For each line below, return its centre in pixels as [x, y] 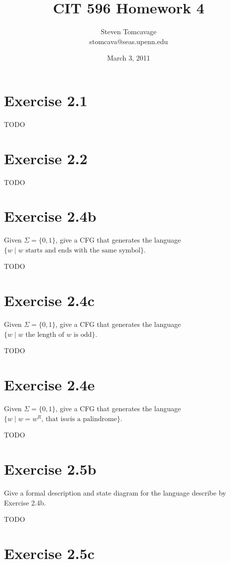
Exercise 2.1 [46, 100]
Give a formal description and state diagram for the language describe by [115, 493]
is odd [83, 335]
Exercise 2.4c [49, 300]
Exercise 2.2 [46, 158]
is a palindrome [93, 419]
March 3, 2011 [129, 58]
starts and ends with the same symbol [83, 250]
